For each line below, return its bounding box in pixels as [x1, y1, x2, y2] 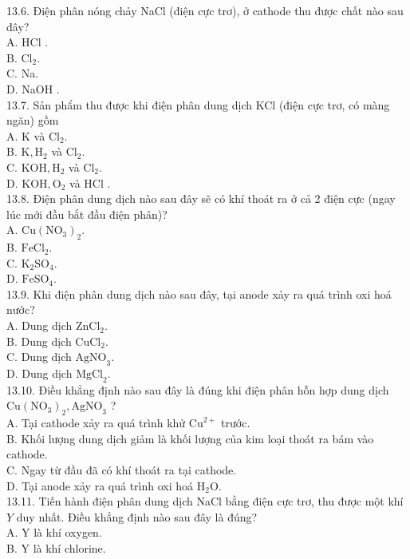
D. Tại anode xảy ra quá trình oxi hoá [6, 477, 194, 494]
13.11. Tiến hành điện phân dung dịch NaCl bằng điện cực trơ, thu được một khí [6, 493, 404, 509]
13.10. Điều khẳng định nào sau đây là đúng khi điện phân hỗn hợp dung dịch [6, 381, 389, 398]
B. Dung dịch [6, 332, 72, 349]
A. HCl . [6, 34, 49, 50]
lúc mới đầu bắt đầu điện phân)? [6, 205, 168, 222]
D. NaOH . [6, 80, 60, 97]
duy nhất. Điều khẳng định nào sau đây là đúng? [16, 508, 258, 525]
